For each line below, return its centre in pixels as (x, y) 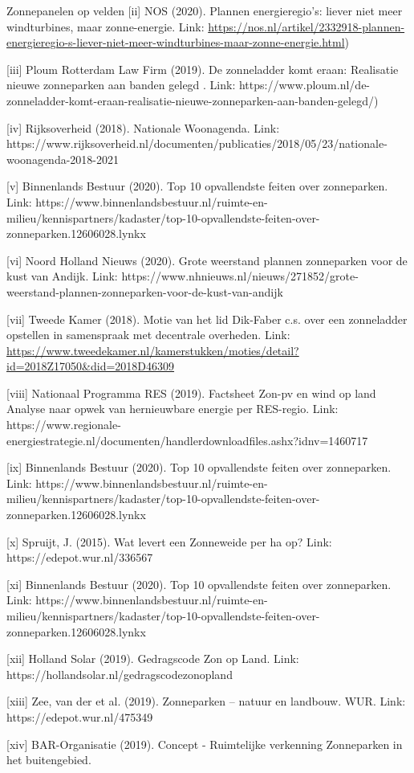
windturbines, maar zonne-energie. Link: (106, 26)
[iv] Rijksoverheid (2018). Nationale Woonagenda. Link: (143, 127)
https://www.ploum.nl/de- (304, 85)
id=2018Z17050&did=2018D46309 (91, 366)
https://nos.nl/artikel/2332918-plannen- (306, 26)
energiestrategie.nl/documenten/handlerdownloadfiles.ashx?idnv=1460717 (187, 440)
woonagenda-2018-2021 (63, 159)
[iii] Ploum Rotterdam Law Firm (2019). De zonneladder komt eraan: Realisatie (203, 69)
